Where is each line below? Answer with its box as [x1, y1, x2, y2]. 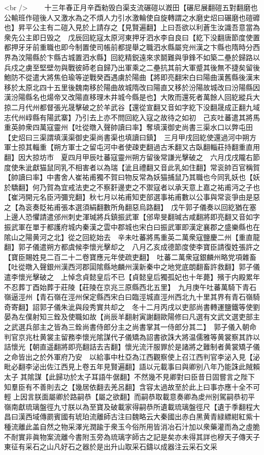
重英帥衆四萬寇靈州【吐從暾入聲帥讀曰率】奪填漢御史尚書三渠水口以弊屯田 [4, 122, 253, 132]
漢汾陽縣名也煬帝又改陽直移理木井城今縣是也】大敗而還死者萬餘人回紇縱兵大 [4, 92, 260, 102]
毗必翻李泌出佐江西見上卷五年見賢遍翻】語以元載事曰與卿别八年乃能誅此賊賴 [4, 361, 260, 372]
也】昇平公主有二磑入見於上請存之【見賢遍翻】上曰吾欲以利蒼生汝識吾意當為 [4, 22, 260, 33]
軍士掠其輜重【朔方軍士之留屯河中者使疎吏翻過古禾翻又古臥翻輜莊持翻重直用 [4, 142, 260, 152]
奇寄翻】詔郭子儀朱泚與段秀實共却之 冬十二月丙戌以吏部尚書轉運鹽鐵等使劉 [4, 301, 260, 312]
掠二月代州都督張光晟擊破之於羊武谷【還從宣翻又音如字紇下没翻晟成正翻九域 [4, 101, 260, 112]
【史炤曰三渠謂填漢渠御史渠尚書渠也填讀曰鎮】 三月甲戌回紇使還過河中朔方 [4, 131, 256, 142]
